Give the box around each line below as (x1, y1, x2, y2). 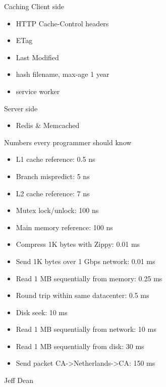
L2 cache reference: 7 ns (16, 188, 90, 198)
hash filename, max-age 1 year (16, 69, 109, 79)
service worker (16, 85, 60, 96)
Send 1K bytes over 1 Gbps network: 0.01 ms (16, 255, 155, 266)
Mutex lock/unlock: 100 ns (16, 205, 99, 216)
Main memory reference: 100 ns (16, 222, 113, 232)
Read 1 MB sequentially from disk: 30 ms (16, 340, 144, 351)
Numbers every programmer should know (4, 137, 132, 147)
